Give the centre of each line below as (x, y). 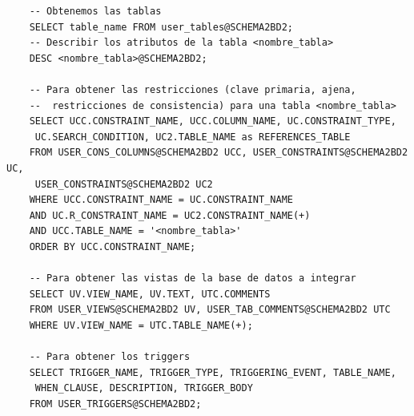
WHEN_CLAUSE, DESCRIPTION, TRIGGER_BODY (144, 388)
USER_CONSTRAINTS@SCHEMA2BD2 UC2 (124, 184)
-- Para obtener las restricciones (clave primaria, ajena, (193, 89)
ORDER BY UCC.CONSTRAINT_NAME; (113, 246)
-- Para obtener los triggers (110, 357)
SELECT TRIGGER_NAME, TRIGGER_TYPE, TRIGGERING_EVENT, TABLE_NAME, (213, 372)
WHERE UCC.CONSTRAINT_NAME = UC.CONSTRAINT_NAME (161, 200)
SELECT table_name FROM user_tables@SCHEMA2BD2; (161, 27)
